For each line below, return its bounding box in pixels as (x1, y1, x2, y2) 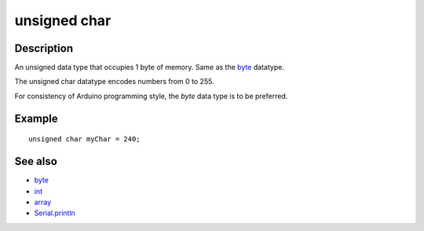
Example (14, 112, 58, 125)
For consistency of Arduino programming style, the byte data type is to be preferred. (14, 91, 288, 101)
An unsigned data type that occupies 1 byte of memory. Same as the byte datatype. (14, 63, 284, 72)
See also (14, 155, 58, 168)
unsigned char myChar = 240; (28, 134, 141, 144)
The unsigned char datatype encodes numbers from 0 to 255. (14, 77, 215, 86)
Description (14, 42, 74, 55)
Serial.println (34, 208, 76, 218)
